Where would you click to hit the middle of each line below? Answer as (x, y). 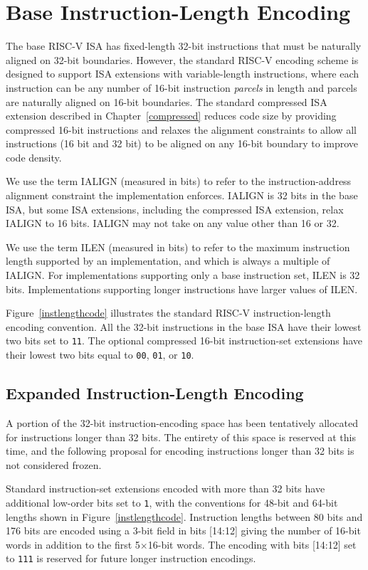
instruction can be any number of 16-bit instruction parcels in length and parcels (182, 87)
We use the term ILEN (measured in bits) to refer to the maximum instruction (178, 247)
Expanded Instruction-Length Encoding (155, 393)
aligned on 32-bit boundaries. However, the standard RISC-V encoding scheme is (182, 59)
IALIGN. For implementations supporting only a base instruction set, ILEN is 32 (183, 275)
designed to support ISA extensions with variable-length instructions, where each (183, 74)
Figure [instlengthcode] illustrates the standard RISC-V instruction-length (168, 313)
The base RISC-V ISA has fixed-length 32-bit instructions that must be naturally (184, 46)
